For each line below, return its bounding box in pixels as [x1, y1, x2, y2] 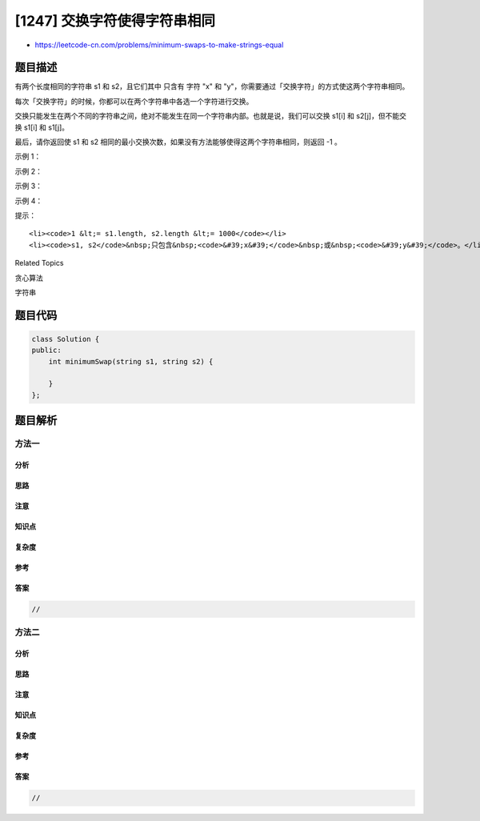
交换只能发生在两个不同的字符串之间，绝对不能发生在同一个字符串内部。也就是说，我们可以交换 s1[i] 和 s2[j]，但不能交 [14, 111, 407, 121]
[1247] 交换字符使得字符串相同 [14, 12, 216, 30]
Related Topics [14, 258, 64, 268]
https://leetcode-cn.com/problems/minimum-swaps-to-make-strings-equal [34, 40, 284, 50]
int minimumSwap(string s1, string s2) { [48, 357, 214, 366]
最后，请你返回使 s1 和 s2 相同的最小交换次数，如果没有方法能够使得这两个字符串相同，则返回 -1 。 [14, 137, 342, 147]
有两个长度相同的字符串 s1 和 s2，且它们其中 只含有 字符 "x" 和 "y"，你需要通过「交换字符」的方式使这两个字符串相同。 [14, 82, 410, 91]
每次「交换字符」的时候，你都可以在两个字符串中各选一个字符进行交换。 [14, 96, 254, 106]
